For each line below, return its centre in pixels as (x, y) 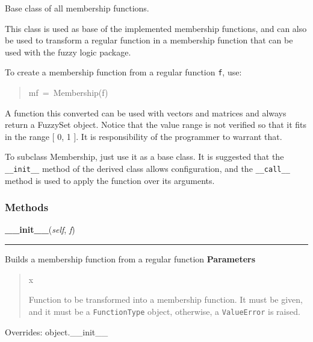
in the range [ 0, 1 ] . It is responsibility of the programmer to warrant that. (144, 136)
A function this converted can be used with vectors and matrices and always (146, 112)
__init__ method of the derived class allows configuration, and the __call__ (147, 168)
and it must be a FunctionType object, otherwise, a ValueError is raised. (164, 311)
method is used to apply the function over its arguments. (110, 180)
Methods (27, 207)
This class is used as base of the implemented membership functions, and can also (156, 28)
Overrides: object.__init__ (57, 331)
